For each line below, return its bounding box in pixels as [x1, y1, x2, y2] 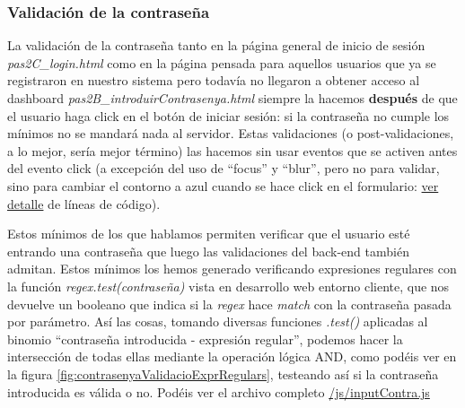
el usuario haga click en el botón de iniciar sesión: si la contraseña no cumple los [7, 106, 450, 125]
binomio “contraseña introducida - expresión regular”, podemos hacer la [7, 329, 403, 348]
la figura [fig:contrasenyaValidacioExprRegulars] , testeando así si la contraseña [7, 364, 439, 383]
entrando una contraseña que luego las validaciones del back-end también [7, 241, 409, 260]
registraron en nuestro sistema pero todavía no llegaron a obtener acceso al [7, 71, 420, 90]
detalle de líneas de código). [7, 194, 161, 213]
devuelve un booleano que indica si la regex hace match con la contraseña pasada [7, 294, 452, 313]
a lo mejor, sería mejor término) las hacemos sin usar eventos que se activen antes [7, 141, 458, 160]
